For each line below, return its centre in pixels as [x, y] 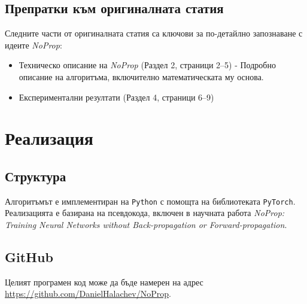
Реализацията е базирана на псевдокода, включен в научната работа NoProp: [145, 213]
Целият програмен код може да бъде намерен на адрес [104, 282]
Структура [36, 176]
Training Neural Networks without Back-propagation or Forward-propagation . [146, 224]
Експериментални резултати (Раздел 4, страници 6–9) [116, 97]
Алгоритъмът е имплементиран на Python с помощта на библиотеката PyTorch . [150, 201]
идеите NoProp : [34, 45]
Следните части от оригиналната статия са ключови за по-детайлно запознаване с [154, 33]
